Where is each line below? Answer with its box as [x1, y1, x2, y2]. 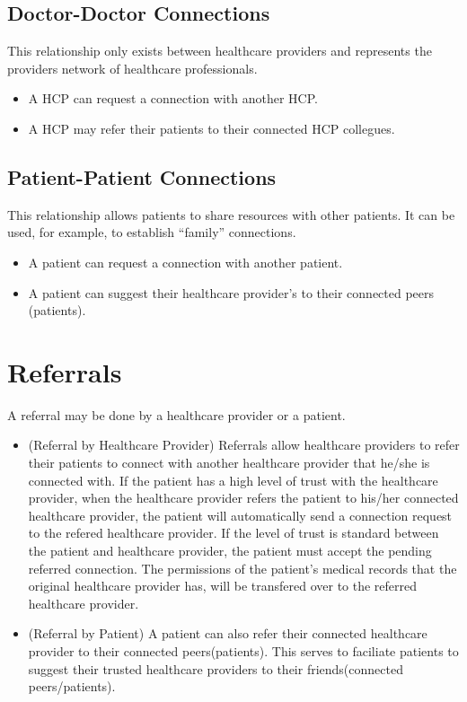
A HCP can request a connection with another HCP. [28, 89, 318, 108]
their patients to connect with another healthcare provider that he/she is [28, 453, 430, 472]
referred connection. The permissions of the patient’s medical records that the [28, 558, 457, 577]
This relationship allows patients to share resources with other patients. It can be [7, 205, 455, 224]
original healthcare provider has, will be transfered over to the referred [28, 576, 418, 595]
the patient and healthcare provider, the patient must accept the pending [28, 541, 432, 560]
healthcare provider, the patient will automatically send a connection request [28, 505, 453, 524]
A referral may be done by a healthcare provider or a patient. [7, 405, 346, 424]
